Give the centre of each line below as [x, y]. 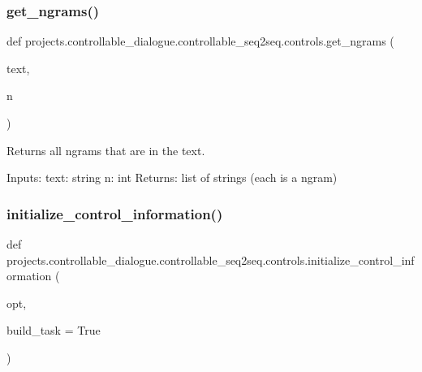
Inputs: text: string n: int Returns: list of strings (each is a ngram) [172, 177]
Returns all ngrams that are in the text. [106, 150]
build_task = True [54, 330]
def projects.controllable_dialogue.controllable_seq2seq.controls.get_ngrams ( [200, 41]
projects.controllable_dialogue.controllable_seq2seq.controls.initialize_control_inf [211, 260]
